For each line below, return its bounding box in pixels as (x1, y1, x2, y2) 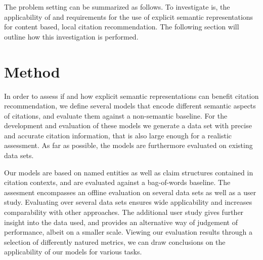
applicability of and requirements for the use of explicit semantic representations (4, 11, 253, 22)
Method (4, 61, 60, 82)
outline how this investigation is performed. (4, 31, 139, 42)
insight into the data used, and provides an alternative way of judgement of (4, 216, 238, 227)
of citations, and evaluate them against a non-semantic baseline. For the (4, 110, 228, 121)
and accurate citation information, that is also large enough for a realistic (4, 130, 232, 140)
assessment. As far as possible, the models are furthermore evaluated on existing (4, 140, 253, 151)
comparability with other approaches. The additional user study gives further (4, 207, 244, 217)
